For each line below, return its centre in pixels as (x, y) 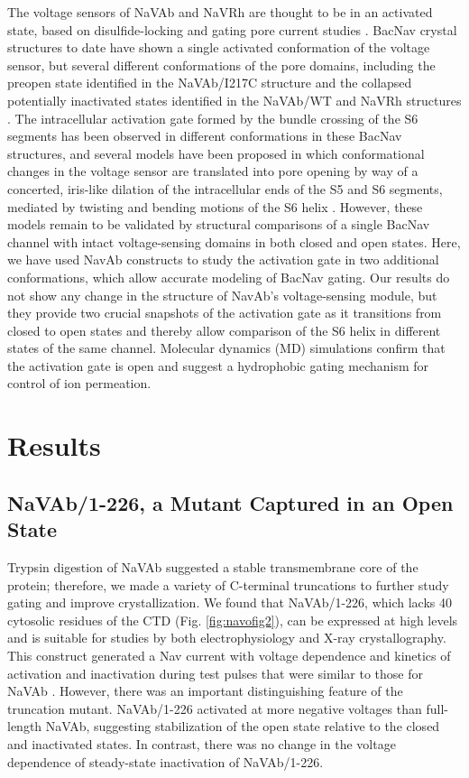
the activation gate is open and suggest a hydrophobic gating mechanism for (218, 365)
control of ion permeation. (79, 383)
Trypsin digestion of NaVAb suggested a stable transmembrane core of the (213, 567)
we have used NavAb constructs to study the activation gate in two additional (223, 259)
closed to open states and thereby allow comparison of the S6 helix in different (224, 330)
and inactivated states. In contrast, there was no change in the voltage (202, 743)
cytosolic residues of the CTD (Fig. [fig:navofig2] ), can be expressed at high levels (233, 620)
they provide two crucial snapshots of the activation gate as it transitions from (225, 313)
